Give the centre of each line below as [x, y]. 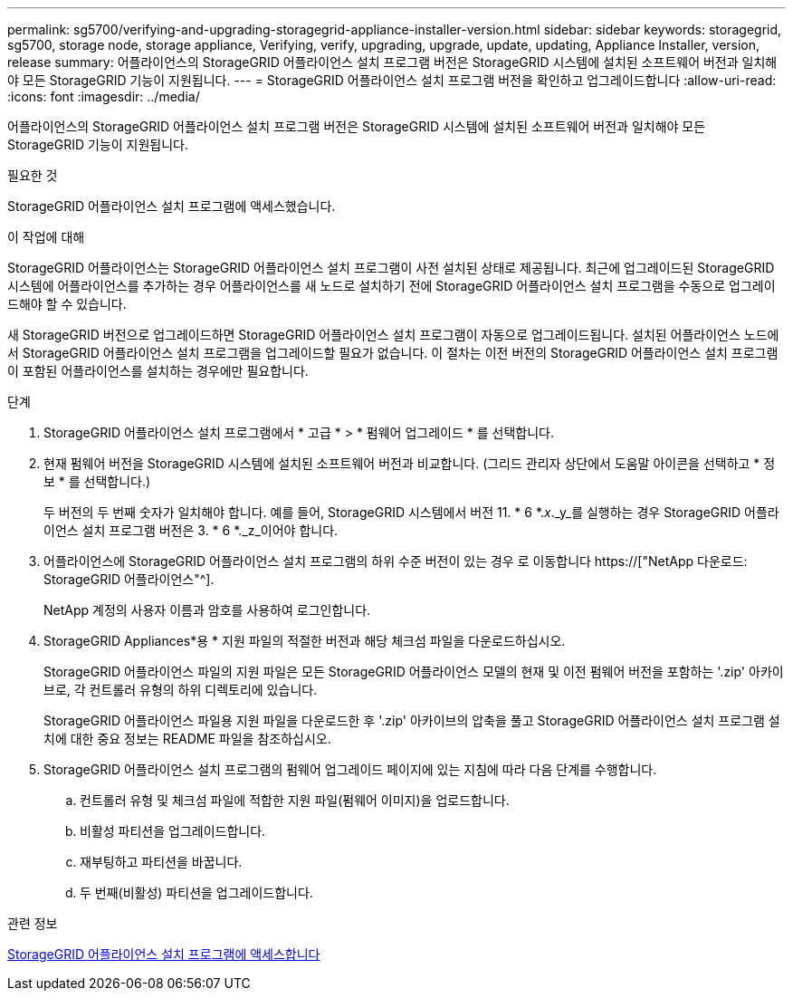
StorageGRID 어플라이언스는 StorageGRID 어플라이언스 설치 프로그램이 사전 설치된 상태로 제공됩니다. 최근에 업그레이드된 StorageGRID [391, 268]
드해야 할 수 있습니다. [67, 304]
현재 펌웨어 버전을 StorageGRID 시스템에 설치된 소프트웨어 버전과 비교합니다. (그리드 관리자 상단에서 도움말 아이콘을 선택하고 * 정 [410, 463]
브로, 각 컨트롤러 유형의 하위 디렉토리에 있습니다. [181, 690]
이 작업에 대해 [46, 237]
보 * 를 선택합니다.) [97, 481]
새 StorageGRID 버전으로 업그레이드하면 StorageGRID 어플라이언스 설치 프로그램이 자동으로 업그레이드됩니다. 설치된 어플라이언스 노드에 [393, 335]
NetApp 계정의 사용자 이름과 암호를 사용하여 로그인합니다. [207, 610]
